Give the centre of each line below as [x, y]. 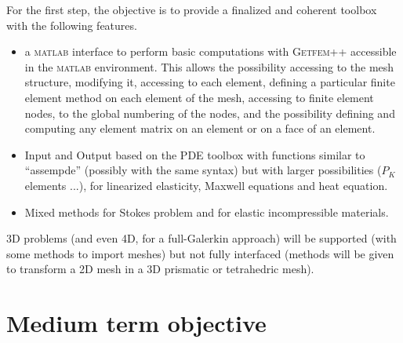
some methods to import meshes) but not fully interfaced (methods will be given [200, 253]
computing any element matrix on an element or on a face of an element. [200, 128]
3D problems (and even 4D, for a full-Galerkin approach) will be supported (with [201, 238]
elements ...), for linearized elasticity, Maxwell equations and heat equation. [206, 185]
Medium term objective [136, 323]
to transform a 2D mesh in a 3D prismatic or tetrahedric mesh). [160, 269]
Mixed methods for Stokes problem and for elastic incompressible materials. [207, 212]
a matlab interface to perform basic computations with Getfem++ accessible [211, 51]
